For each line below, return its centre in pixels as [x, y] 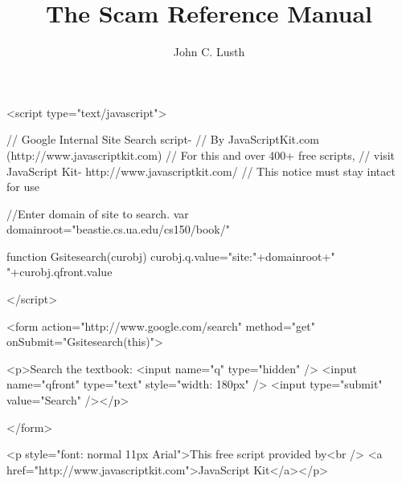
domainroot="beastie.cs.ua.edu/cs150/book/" [118, 229]
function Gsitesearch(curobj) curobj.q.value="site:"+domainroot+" [171, 256]
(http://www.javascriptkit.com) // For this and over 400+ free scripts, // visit [201, 155]
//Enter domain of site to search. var [98, 213]
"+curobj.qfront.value [59, 272]
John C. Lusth [209, 52]
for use [23, 187]
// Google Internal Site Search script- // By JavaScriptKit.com [163, 139]
